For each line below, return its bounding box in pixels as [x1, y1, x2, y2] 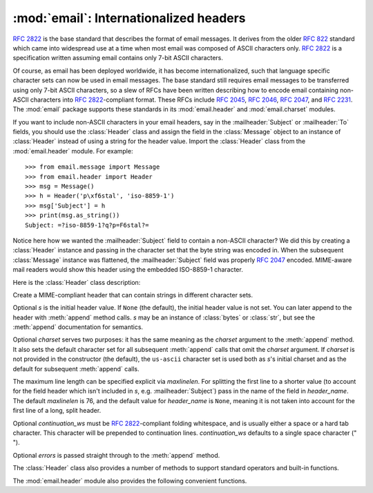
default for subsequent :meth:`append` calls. [12, 364, 140, 373]
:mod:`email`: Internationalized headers [12, 10, 246, 26]
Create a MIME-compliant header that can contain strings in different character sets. [12, 290, 254, 299]
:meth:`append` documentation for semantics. [12, 323, 144, 331]
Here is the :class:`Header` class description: [12, 278, 141, 286]
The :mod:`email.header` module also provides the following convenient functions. [12, 476, 247, 485]
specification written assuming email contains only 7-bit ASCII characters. [12, 54, 224, 62]
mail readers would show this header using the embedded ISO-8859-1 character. [12, 266, 243, 274]
